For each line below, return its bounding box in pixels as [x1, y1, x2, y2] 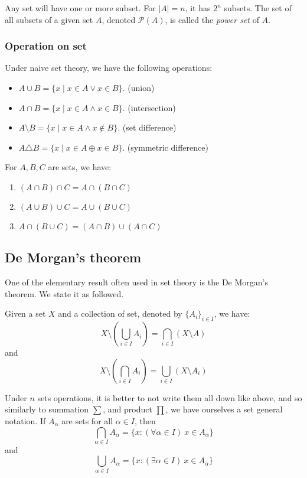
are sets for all [61, 414, 113, 427]
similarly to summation [5, 403, 89, 415]
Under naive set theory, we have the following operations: [5, 61, 213, 74]
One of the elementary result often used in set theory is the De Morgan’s [5, 276, 268, 288]
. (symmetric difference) [122, 141, 208, 153]
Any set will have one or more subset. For [5, 2, 156, 14]
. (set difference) [117, 121, 177, 134]
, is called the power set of [165, 13, 259, 25]
